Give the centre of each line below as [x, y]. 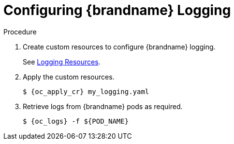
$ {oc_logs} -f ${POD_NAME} [76, 121]
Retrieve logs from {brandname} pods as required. [103, 106]
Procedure [20, 32]
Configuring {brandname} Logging [117, 10]
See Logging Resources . [62, 62]
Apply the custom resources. [69, 77]
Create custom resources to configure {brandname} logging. [119, 47]
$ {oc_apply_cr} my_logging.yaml [86, 91]
